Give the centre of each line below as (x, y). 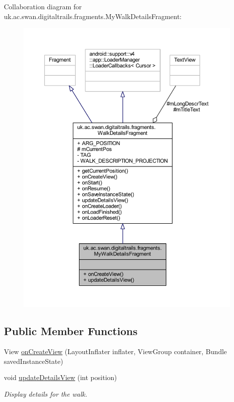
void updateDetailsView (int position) (60, 377)
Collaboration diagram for (43, 6)
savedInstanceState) (34, 361)
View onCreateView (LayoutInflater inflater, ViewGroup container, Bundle (116, 351)
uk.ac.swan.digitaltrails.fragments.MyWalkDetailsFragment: (93, 16)
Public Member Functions (71, 331)
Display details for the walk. (46, 393)
